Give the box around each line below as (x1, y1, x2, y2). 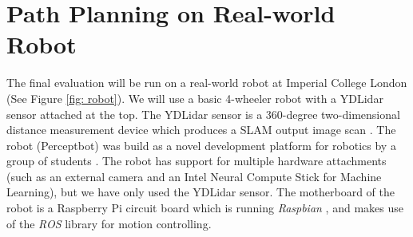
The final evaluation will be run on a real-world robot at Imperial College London (6, 74, 407, 91)
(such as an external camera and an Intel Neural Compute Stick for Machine (6, 168, 382, 184)
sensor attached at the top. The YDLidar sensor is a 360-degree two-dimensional (6, 105, 400, 122)
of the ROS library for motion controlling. (6, 215, 212, 231)
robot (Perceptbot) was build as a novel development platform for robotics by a (6, 136, 396, 153)
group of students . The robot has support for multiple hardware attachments (6, 152, 387, 169)
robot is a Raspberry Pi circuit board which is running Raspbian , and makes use (6, 199, 403, 216)
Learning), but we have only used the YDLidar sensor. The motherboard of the (6, 184, 395, 200)
